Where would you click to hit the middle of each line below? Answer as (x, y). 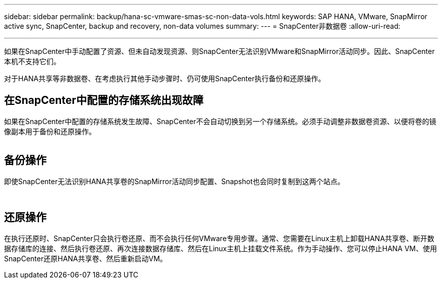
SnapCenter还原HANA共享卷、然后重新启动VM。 (86, 258)
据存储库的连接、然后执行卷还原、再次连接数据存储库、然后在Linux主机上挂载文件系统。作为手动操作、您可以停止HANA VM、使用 (221, 248)
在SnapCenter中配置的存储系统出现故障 (104, 100)
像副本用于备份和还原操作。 (50, 131)
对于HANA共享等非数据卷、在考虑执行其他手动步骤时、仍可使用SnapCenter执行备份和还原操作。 (165, 78)
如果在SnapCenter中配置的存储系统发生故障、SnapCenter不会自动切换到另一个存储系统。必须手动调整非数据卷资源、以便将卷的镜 (220, 121)
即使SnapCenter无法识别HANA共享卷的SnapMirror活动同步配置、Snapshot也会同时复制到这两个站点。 (174, 181)
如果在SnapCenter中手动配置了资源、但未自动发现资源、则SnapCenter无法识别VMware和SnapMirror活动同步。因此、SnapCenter (219, 51)
